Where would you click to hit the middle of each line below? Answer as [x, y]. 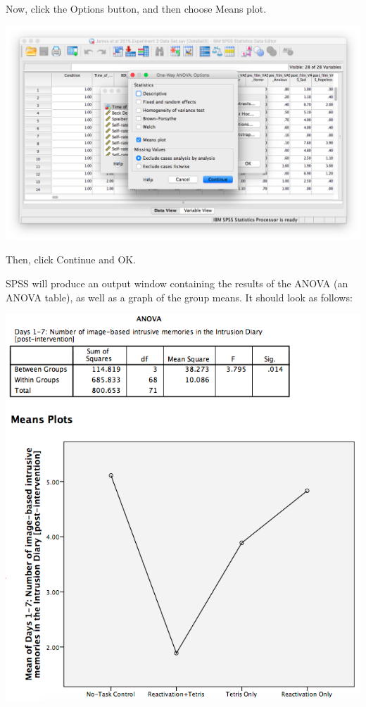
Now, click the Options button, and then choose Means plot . [136, 8]
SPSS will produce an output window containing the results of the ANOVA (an [177, 283]
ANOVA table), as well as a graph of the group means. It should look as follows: [179, 297]
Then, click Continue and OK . [71, 259]
